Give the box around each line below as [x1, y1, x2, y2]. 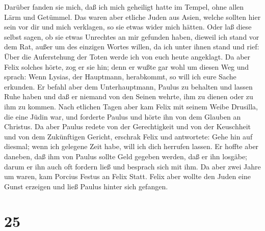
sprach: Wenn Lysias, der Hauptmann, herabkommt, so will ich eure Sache [4, 71, 236, 82]
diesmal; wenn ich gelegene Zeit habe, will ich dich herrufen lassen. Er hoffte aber [4, 141, 259, 152]
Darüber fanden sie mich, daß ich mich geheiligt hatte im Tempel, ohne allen [4, 2, 244, 12]
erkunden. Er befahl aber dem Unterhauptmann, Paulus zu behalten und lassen [4, 81, 253, 92]
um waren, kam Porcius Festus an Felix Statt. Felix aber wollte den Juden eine [4, 171, 251, 182]
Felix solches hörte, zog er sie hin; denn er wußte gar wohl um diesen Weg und [4, 61, 249, 72]
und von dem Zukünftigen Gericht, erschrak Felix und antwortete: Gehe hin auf [4, 131, 253, 141]
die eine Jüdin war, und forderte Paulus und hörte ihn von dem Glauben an [4, 111, 241, 122]
